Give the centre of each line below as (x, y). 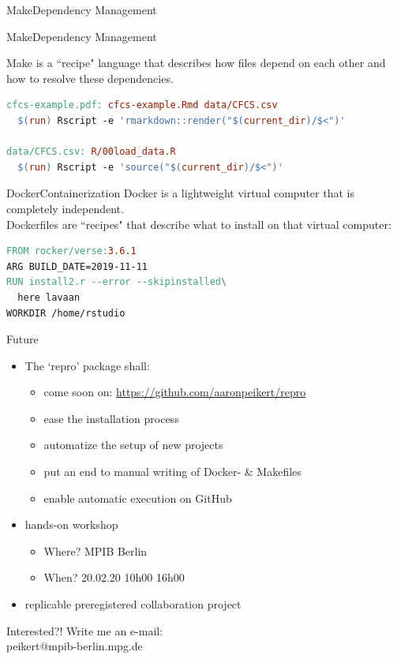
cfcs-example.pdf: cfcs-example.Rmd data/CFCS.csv (142, 105)
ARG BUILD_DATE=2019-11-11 (77, 266)
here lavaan (49, 297)
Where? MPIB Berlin (96, 550)
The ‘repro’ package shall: (87, 365)
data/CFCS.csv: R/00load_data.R (91, 152)
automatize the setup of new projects (133, 445)
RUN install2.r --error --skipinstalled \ (117, 282)
